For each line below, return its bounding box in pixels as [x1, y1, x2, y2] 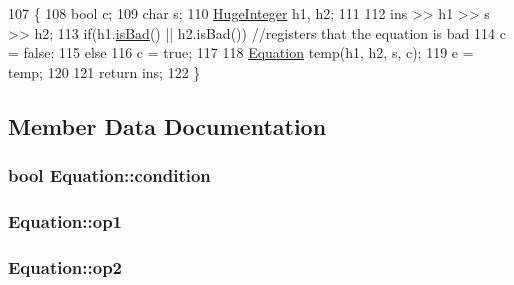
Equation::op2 [8, 254, 122, 279]
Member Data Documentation [8, 110, 327, 141]
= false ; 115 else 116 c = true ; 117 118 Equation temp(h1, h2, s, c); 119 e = [8, 42, 474, 63]
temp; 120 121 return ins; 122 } [8, 61, 201, 82]
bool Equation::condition [8, 163, 211, 188]
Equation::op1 [8, 208, 122, 233]
